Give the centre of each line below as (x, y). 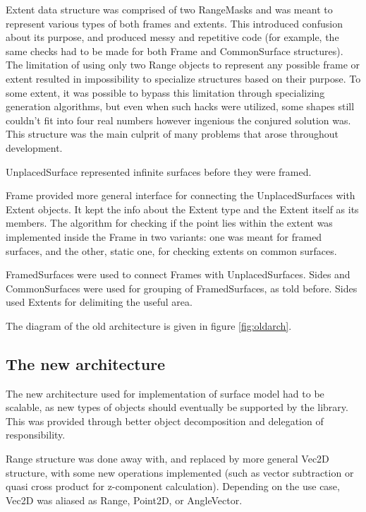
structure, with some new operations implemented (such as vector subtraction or (180, 472)
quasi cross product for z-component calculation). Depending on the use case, (173, 486)
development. (34, 147)
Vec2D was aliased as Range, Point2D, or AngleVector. (124, 500)
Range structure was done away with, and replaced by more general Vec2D (167, 459)
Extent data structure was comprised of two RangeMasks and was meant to (169, 9)
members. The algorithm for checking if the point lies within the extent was (169, 223)
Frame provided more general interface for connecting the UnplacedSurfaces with (181, 195)
